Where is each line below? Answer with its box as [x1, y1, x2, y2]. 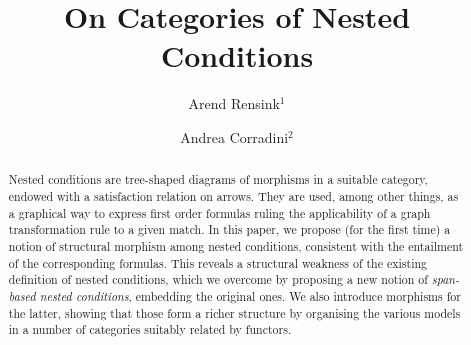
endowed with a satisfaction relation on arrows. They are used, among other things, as [8, 187, 459, 204]
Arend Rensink [188, 93, 280, 114]
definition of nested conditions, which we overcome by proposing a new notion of [8, 271, 428, 288]
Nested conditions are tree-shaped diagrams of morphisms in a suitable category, [8, 171, 428, 188]
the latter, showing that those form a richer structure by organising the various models [8, 304, 461, 321]
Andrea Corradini [180, 126, 289, 147]
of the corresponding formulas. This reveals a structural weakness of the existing [8, 254, 428, 271]
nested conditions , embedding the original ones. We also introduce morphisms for [39, 287, 461, 304]
